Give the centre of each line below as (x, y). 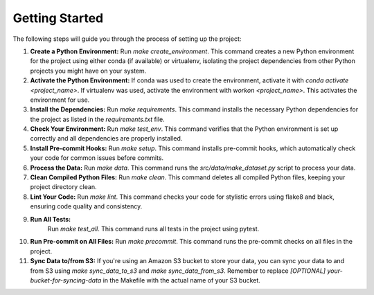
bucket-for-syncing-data (66, 280)
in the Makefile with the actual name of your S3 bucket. (182, 280)
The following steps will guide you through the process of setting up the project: (127, 39)
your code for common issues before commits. (97, 158)
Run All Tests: (51, 219)
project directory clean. (63, 187)
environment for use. (60, 100)
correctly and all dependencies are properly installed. (106, 138)
